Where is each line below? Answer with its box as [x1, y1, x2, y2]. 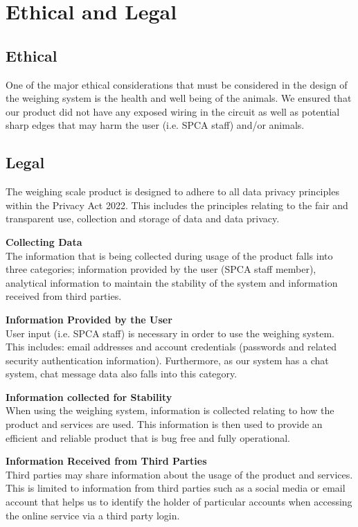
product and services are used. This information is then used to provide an [6, 417, 323, 431]
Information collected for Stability [6, 389, 172, 404]
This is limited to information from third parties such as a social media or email [6, 481, 346, 495]
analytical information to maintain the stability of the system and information [6, 275, 338, 289]
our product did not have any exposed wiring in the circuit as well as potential [6, 104, 340, 118]
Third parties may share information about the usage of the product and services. [6, 467, 353, 481]
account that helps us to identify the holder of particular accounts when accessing [6, 494, 352, 509]
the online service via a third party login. [6, 508, 180, 522]
